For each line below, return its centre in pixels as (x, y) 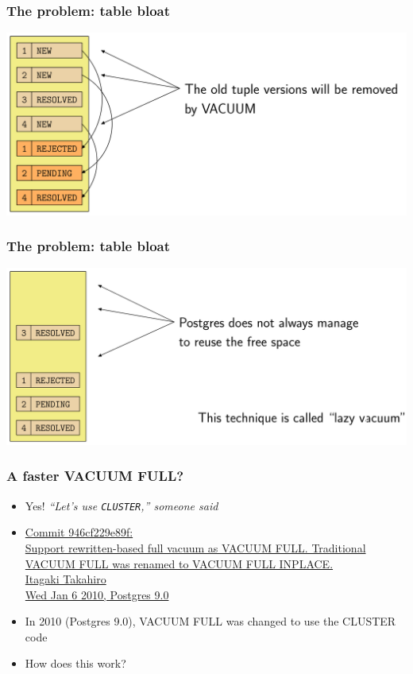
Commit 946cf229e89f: (79, 532)
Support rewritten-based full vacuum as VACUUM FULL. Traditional (195, 547)
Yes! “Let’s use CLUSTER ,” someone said (122, 505)
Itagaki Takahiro (66, 579)
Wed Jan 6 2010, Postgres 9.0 (97, 594)
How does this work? (75, 663)
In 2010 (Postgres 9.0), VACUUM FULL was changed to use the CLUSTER (210, 621)
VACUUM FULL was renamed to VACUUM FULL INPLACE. (179, 563)
